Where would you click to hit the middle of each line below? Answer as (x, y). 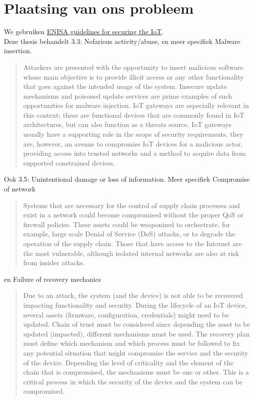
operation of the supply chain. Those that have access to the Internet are (133, 243)
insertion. (18, 51)
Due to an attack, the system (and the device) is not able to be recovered (133, 295)
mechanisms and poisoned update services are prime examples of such (128, 95)
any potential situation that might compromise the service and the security (136, 352)
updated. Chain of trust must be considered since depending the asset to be (137, 324)
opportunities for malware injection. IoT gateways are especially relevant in (136, 105)
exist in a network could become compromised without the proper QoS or (133, 215)
